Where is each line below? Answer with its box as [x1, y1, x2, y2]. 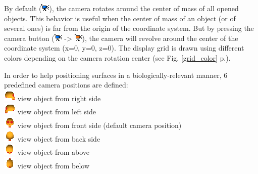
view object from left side [17, 106, 96, 117]
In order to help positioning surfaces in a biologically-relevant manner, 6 [4, 69, 228, 80]
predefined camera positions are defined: [4, 79, 128, 90]
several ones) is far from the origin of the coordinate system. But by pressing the [4, 23, 254, 33]
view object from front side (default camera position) [17, 119, 182, 130]
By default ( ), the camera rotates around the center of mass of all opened [4, 3, 239, 13]
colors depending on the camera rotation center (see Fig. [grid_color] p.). [4, 52, 231, 63]
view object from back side [17, 133, 100, 144]
